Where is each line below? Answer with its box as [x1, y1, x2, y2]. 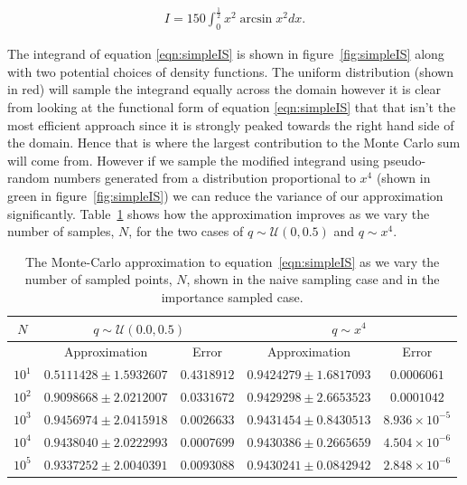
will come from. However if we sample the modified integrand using [7, 150, 379, 169]
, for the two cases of [128, 222, 244, 241]
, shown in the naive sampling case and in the [186, 270, 440, 289]
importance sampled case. [161, 287, 304, 306]
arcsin [239, 13, 273, 26]
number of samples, [7, 222, 115, 241]
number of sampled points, [24, 270, 173, 289]
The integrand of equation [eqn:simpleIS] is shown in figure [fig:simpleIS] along [7, 44, 444, 63]
